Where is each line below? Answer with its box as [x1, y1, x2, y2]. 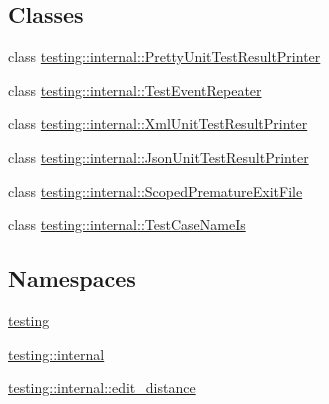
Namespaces [8, 263, 136, 294]
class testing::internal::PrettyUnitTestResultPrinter [8, 46, 321, 67]
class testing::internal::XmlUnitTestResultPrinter [8, 113, 308, 134]
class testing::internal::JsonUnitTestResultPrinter [8, 146, 309, 167]
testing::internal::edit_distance [8, 377, 196, 398]
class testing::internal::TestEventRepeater [8, 79, 262, 100]
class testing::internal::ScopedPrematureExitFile [8, 180, 303, 201]
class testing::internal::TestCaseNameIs [8, 214, 246, 235]
